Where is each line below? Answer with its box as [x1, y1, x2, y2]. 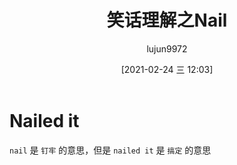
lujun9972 [146, 42, 188, 55]
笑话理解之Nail [106, 9, 228, 32]
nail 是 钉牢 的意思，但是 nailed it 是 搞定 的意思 [9, 144, 212, 156]
